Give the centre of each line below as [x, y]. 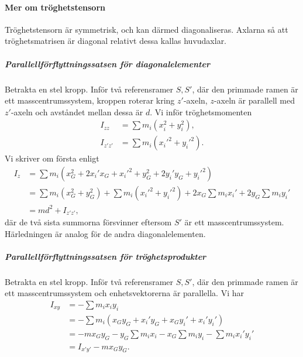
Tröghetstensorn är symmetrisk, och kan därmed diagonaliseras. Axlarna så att [147, 29]
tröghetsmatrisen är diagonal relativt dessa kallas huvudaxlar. [116, 41]
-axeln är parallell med [254, 100]
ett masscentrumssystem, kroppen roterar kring [90, 100]
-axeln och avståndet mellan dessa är [77, 111]
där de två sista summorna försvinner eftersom [88, 222]
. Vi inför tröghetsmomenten [201, 111]
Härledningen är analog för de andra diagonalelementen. [105, 233]
